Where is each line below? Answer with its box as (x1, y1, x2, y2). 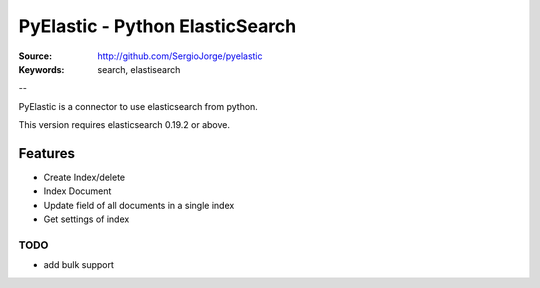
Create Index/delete (43, 171, 125, 184)
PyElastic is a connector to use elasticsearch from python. (18, 100, 259, 112)
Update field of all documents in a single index (43, 199, 235, 211)
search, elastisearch (97, 63, 181, 75)
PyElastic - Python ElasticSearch (18, 15, 297, 37)
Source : (18, 50, 53, 62)
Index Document (43, 185, 112, 197)
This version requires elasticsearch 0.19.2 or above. (18, 119, 230, 131)
